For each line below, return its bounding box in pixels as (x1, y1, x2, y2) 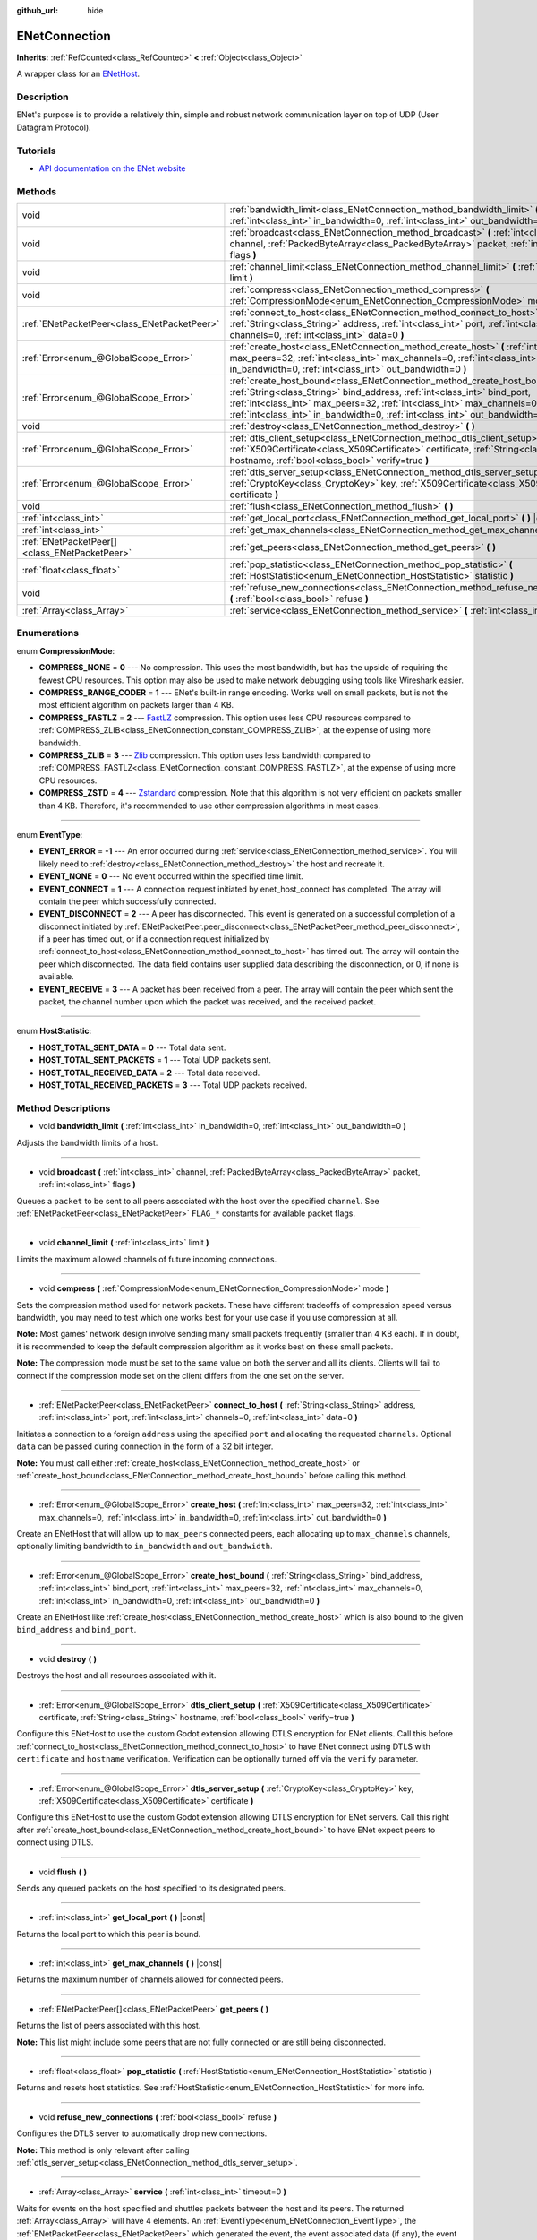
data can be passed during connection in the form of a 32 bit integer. (16, 1441, 274, 1452)
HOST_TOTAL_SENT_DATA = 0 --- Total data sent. (38, 1042, 226, 1053)
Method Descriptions (16, 1102, 111, 1115)
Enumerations (16, 627, 80, 640)
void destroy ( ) (38, 1653, 98, 1664)
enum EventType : (16, 829, 83, 840)
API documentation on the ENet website (38, 162, 186, 174)
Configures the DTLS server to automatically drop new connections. (16, 2128, 268, 2139)
